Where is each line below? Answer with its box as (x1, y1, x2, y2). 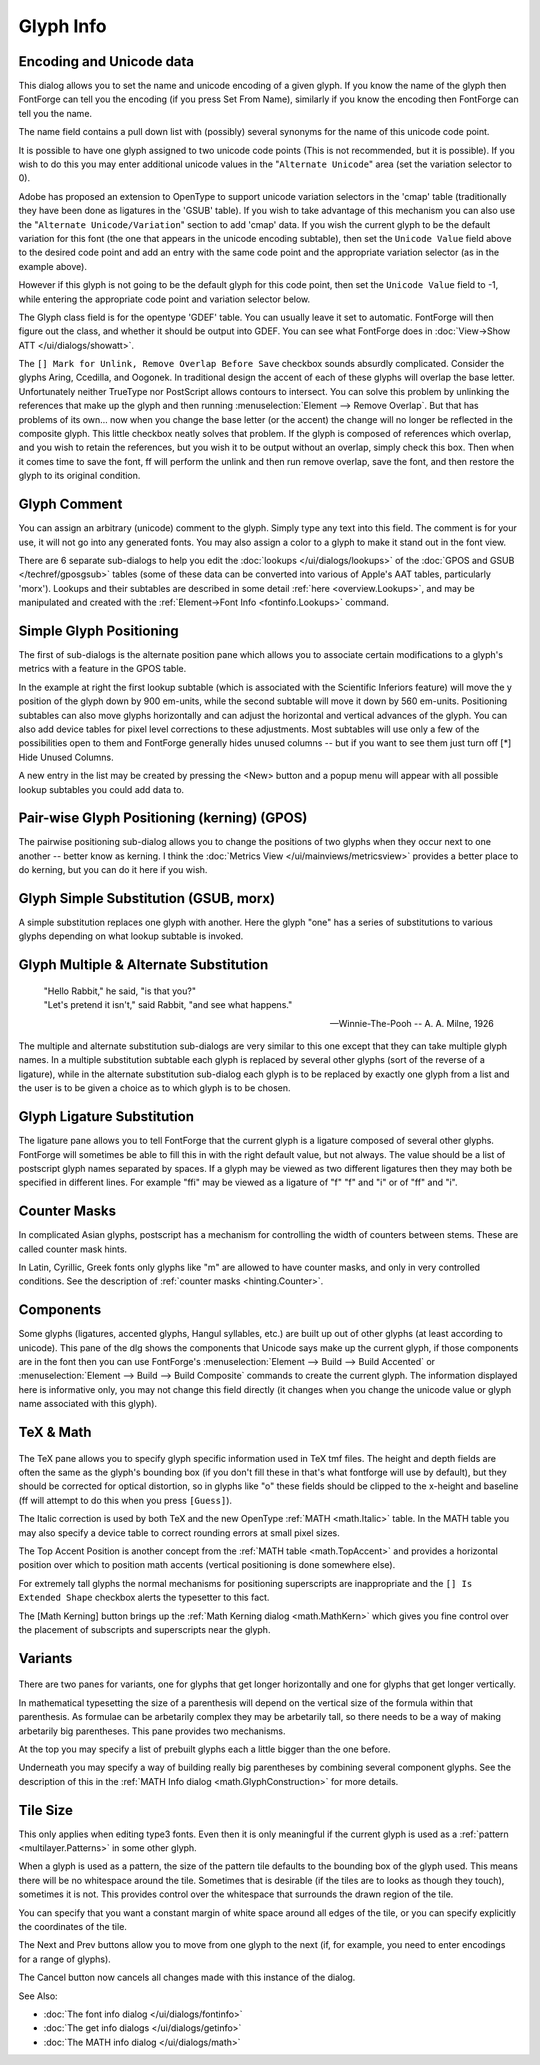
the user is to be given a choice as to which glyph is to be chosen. (18, 1082, 291, 1094)
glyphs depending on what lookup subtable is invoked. (18, 930, 244, 942)
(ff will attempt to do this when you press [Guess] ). (18, 1494, 233, 1506)
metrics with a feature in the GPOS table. (18, 663, 187, 675)
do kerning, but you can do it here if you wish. (18, 864, 208, 876)
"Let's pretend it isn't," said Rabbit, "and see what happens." (43, 999, 293, 1011)
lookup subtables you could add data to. (18, 783, 185, 795)
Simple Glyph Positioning (18, 622, 179, 639)
